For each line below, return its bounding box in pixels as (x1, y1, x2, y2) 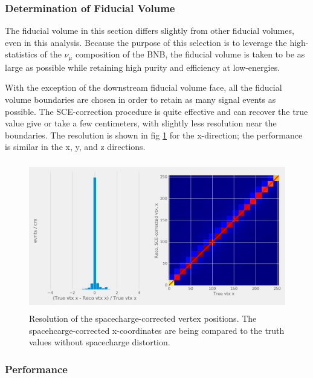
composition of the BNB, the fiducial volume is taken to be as (75, 48, 305, 60)
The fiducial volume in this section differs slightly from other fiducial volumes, (5, 24, 294, 37)
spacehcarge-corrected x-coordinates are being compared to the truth (29, 324, 285, 336)
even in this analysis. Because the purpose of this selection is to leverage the (5, 36, 287, 48)
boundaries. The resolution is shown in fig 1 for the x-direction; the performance (5, 128, 303, 141)
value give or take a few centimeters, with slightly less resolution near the (5, 117, 277, 129)
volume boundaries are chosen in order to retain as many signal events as (5, 93, 276, 106)
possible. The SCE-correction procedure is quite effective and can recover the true (5, 105, 308, 117)
